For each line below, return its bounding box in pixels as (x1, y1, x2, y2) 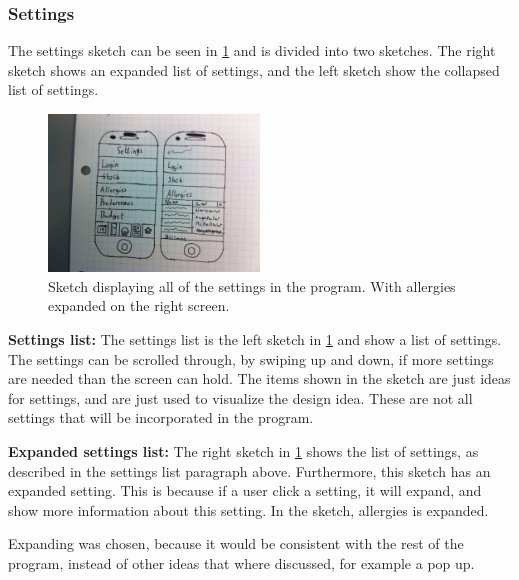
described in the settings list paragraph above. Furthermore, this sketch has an (8, 460, 491, 481)
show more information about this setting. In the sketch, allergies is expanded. (8, 499, 489, 520)
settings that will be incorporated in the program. (8, 407, 314, 428)
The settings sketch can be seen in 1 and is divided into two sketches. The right (8, 40, 496, 61)
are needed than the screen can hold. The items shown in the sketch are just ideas (8, 368, 511, 389)
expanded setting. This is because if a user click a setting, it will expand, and (8, 480, 482, 501)
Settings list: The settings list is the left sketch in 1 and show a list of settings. (8, 328, 502, 349)
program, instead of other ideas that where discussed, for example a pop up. (8, 552, 475, 573)
